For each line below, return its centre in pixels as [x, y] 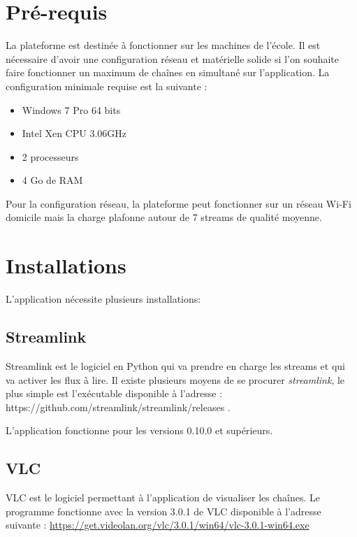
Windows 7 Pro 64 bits [71, 109]
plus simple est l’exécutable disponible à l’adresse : [114, 393]
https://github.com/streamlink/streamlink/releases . [118, 407]
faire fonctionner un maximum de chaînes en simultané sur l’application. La [168, 72]
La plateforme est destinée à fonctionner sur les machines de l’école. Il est [163, 45]
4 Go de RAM [52, 180]
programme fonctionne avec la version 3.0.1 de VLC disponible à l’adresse [163, 511]
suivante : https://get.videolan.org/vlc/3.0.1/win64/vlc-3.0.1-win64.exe [158, 525]
